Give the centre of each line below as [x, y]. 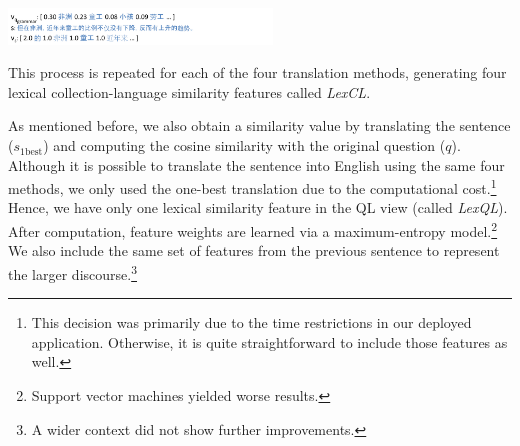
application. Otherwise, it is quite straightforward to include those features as [269, 341]
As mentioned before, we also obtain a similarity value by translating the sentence [259, 125]
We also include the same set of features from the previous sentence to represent [254, 250]
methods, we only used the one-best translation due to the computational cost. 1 [252, 186]
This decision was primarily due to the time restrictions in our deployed [251, 322]
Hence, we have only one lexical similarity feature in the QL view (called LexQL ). [258, 207]
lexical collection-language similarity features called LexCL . [189, 91]
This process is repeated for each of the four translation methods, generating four [257, 72]
